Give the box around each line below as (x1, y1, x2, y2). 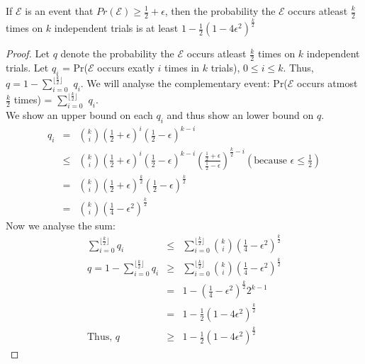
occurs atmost (297, 76, 358, 91)
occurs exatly (97, 60, 155, 75)
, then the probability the (164, 4, 276, 18)
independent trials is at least (54, 21, 179, 35)
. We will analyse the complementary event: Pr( (80, 76, 288, 91)
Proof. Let (6, 46, 50, 61)
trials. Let (6, 60, 49, 75)
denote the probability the (60, 46, 174, 61)
